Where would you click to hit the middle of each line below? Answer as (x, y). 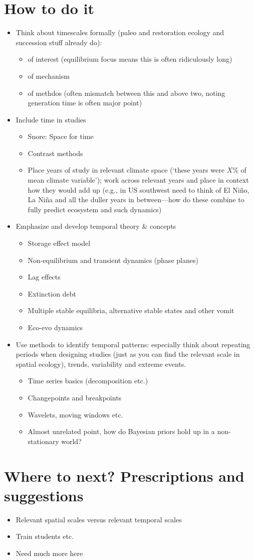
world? (71, 441)
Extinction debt (52, 293)
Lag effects (44, 277)
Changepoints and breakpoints (75, 397)
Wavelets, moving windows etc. (75, 414)
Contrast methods (55, 153)
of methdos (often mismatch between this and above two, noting (126, 93)
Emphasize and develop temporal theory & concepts (96, 226)
